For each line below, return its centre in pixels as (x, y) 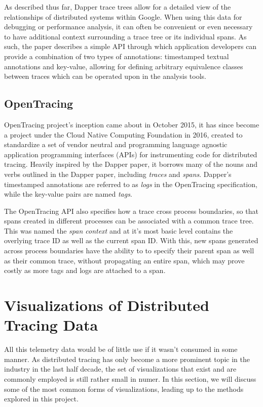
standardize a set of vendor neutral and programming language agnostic (116, 144)
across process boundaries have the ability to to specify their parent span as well (129, 251)
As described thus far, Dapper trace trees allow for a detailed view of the (118, 7)
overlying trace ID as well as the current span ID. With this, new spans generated (131, 240)
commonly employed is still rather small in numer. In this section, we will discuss (130, 378)
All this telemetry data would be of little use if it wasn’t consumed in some (121, 349)
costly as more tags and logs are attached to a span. (85, 270)
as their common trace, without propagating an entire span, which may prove (124, 260)
